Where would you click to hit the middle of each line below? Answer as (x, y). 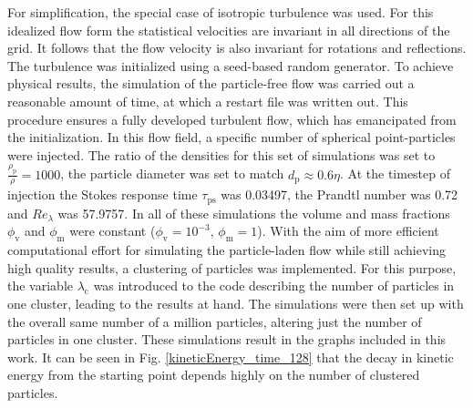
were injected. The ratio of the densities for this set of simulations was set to (221, 154)
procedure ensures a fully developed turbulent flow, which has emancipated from (232, 119)
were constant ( (113, 231)
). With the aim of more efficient (348, 231)
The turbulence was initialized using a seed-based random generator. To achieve (231, 65)
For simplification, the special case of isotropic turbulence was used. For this (221, 12)
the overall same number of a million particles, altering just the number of (215, 321)
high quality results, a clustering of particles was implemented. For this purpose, (232, 267)
